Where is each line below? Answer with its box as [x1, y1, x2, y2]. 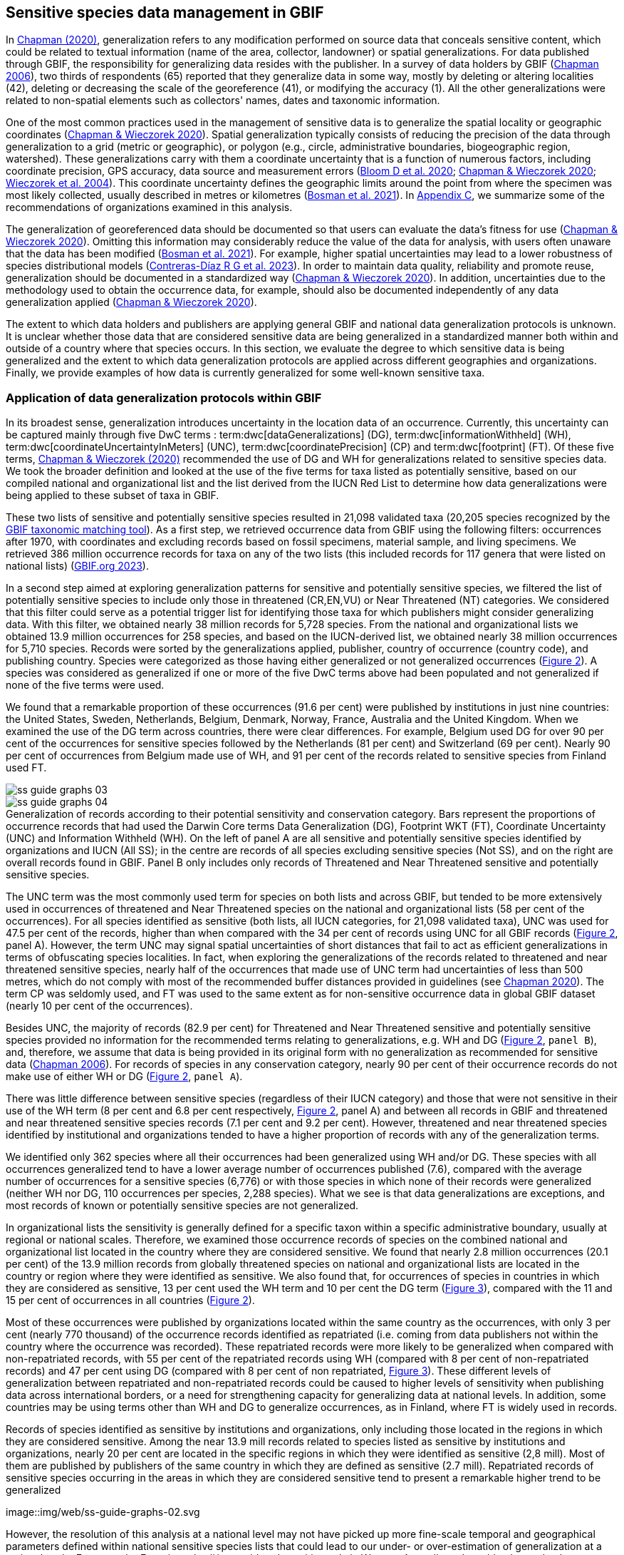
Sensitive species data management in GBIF [6, 4, 324, 21]
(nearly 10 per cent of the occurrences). [6, 1000, 193, 1012]
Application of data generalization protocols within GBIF [6, 390, 322, 405]
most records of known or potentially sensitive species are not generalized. [6, 1199, 359, 1212]
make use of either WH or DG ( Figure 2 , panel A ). [6, 1070, 243, 1083]
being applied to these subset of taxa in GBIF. [6, 489, 219, 502]
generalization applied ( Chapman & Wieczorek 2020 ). [6, 296, 257, 309]
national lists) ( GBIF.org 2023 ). [6, 560, 149, 573]
